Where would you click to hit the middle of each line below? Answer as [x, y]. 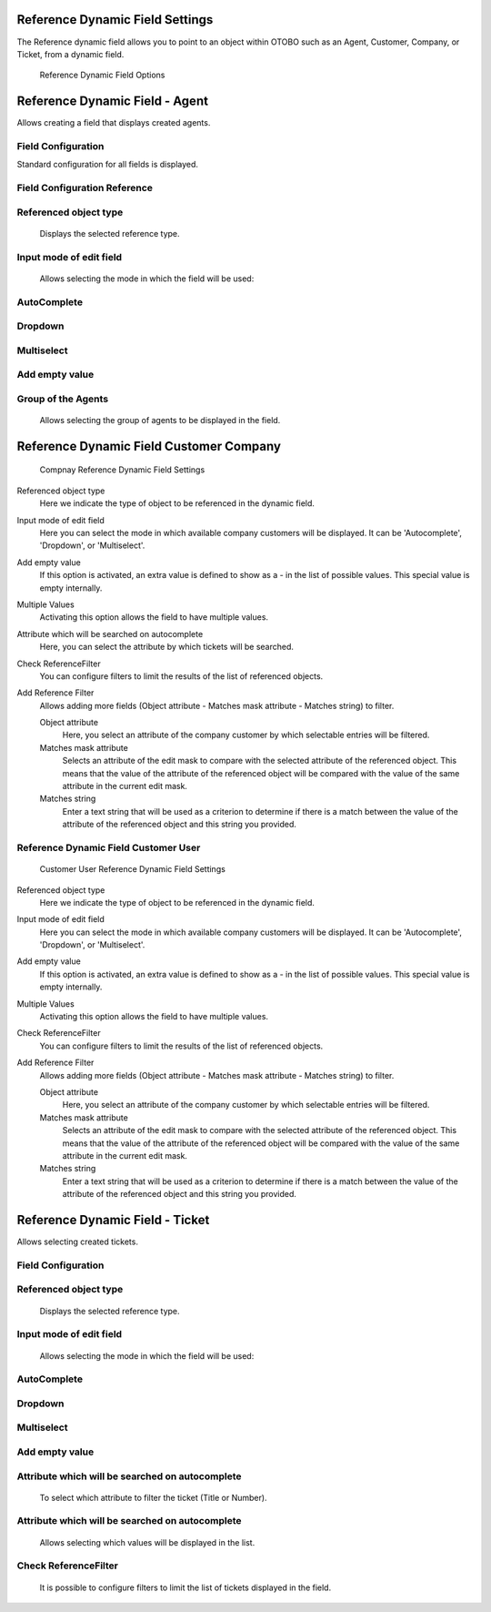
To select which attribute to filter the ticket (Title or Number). [153, 1497]
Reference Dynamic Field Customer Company [149, 446]
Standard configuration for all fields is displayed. [108, 165]
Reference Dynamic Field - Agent [113, 101]
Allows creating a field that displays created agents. [114, 123]
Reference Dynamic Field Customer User [109, 847]
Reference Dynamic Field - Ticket [113, 1220]
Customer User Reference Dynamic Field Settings [133, 869]
